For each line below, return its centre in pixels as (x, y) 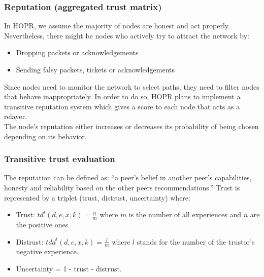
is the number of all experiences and (185, 214)
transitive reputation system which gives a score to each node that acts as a (122, 106)
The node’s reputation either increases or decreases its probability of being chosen (131, 126)
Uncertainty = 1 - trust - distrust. (69, 268)
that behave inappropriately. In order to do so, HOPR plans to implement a (122, 96)
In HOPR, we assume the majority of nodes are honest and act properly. (117, 26)
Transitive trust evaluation (60, 159)
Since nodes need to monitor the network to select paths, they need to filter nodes (132, 86)
